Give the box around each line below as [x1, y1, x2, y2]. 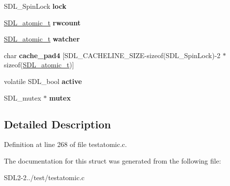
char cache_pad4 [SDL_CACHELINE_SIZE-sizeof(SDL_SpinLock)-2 [4, 50, 221, 60]
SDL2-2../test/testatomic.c [4, 172, 85, 182]
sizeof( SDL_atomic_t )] [4, 60, 74, 70]
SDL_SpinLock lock [4, 1, 67, 11]
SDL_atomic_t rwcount [4, 17, 81, 27]
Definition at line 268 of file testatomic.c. [4, 139, 127, 149]
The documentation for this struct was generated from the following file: [4, 155, 221, 165]
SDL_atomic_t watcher [4, 34, 80, 44]
